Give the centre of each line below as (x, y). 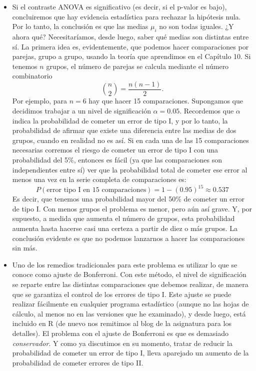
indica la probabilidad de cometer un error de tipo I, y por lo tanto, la (120, 120)
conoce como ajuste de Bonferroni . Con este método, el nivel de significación (129, 274)
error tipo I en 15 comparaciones (96, 190)
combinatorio (32, 76)
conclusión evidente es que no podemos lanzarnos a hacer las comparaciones (128, 238)
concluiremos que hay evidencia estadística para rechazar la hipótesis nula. (126, 16)
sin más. (25, 248)
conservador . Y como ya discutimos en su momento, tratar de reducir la (122, 343)
